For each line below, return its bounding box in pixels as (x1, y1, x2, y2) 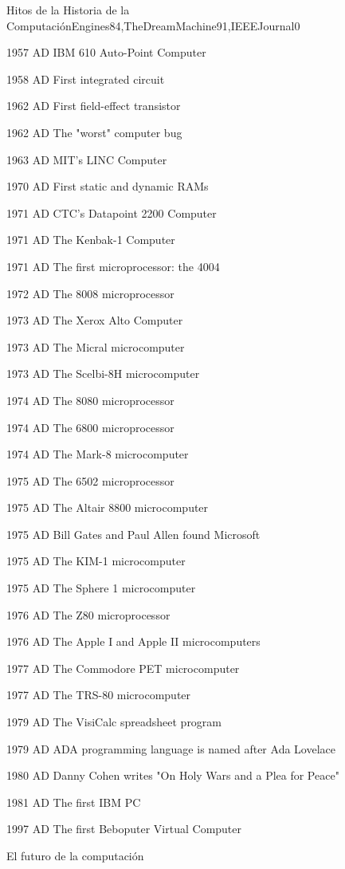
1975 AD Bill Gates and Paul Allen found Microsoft (6, 525, 261, 542)
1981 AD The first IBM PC (6, 793, 141, 810)
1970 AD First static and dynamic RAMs (6, 178, 209, 195)
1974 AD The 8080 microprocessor (6, 391, 174, 408)
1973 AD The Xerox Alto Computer (6, 312, 183, 328)
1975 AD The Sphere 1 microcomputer (6, 580, 196, 596)
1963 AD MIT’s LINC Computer (6, 151, 167, 167)
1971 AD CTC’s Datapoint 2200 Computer (6, 204, 217, 221)
